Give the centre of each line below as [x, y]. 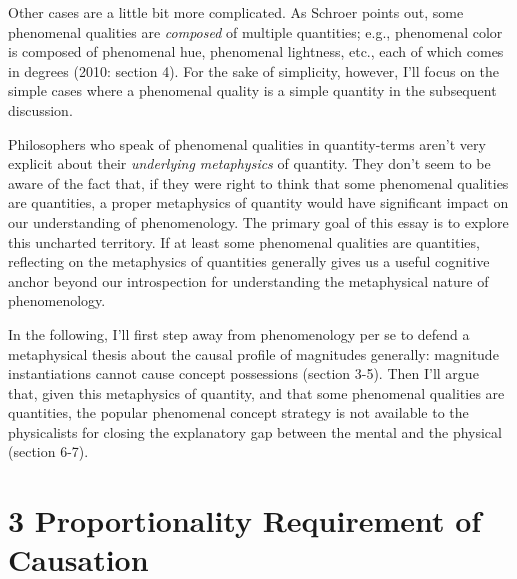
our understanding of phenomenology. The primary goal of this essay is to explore [258, 221]
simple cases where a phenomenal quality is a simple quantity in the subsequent [252, 90]
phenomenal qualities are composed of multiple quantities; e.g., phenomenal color [255, 31]
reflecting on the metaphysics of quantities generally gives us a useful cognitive [249, 261]
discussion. [40, 109]
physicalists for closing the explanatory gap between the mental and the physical [255, 431]
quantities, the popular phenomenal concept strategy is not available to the [238, 412]
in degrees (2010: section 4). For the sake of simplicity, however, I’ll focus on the [254, 70]
